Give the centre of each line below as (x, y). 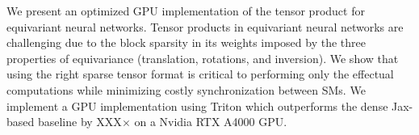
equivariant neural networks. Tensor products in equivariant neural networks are (205, 26)
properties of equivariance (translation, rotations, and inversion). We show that (203, 58)
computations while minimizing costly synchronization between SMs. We (186, 89)
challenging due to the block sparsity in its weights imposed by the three (186, 42)
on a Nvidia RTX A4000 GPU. (211, 122)
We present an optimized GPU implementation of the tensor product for (186, 11)
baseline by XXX (80, 122)
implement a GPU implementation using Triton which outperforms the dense (197, 105)
